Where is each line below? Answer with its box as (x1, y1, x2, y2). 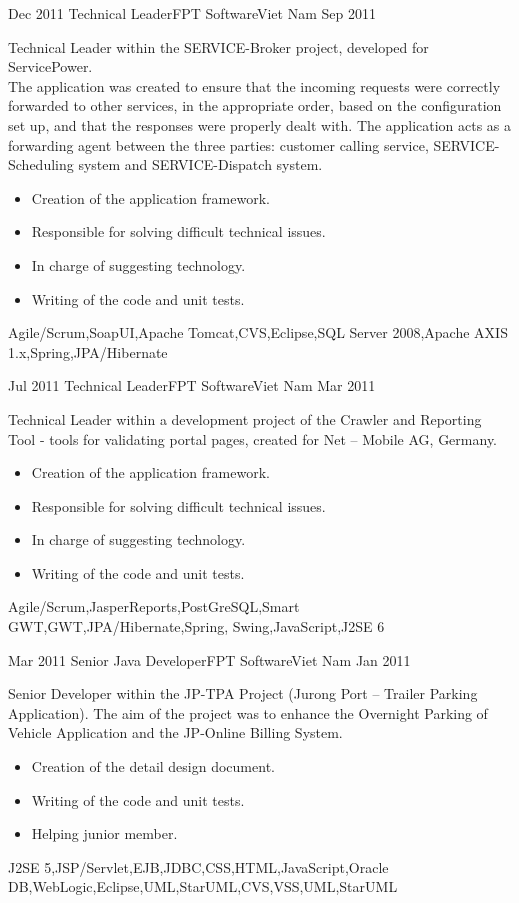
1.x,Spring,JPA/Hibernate (8, 341, 168, 362)
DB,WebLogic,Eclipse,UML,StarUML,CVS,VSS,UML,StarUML (8, 876, 398, 897)
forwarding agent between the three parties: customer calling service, (8, 134, 429, 155)
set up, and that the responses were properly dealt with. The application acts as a (8, 114, 512, 135)
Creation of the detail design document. (31, 756, 275, 777)
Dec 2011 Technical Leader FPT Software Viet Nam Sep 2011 (8, 3, 376, 23)
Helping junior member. (31, 823, 178, 844)
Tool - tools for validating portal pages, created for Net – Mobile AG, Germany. (8, 428, 498, 449)
